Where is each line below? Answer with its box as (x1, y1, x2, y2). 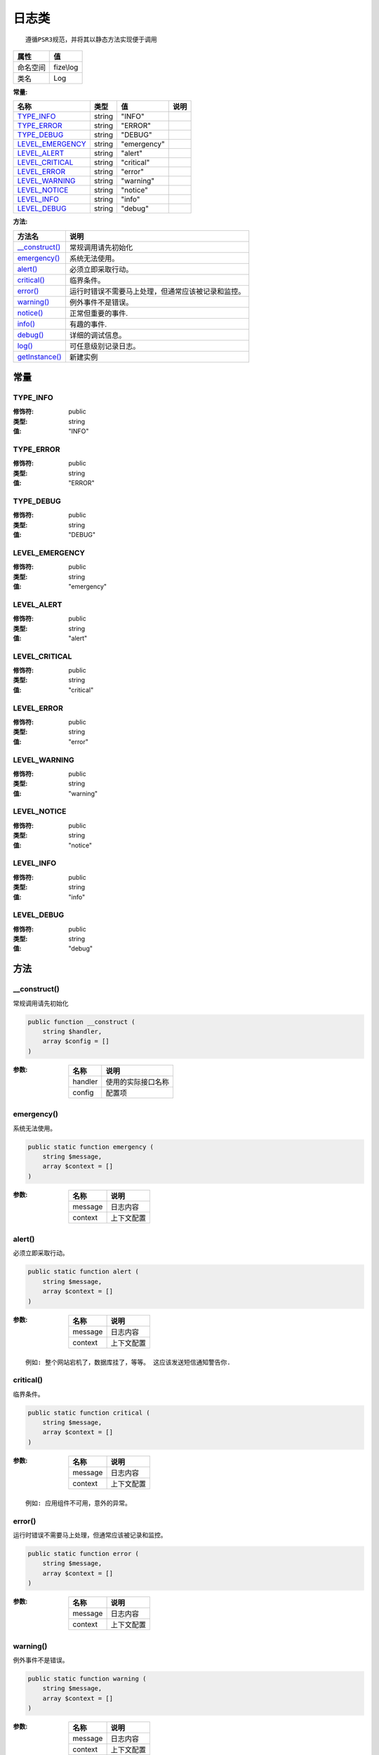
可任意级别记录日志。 (69, 341, 140, 351)
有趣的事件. (69, 319, 107, 329)
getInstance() (17, 352, 62, 362)
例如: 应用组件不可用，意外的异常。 (25, 1499, 131, 1507)
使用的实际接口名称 (105, 1077, 170, 1087)
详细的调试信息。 (69, 330, 126, 340)
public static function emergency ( (27, 1143, 154, 1151)
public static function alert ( (27, 1268, 140, 1276)
